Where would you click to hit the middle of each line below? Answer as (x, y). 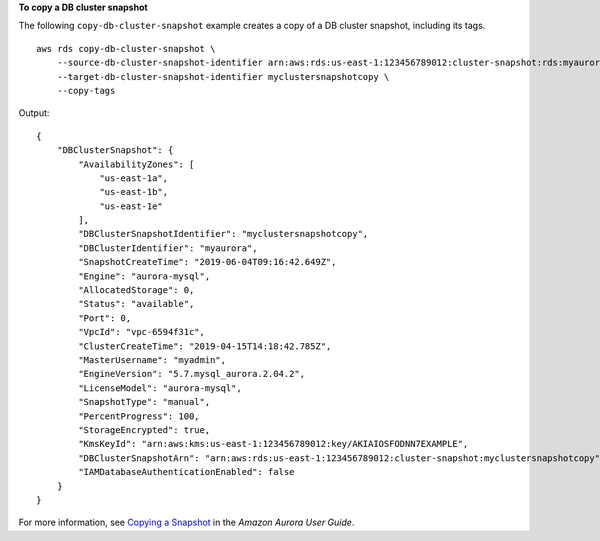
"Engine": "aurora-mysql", (144, 276)
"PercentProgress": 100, (139, 416)
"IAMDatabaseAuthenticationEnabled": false (186, 472)
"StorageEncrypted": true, (144, 429)
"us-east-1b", (134, 192)
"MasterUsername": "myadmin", (152, 359)
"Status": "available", (136, 304)
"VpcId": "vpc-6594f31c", (141, 332)
